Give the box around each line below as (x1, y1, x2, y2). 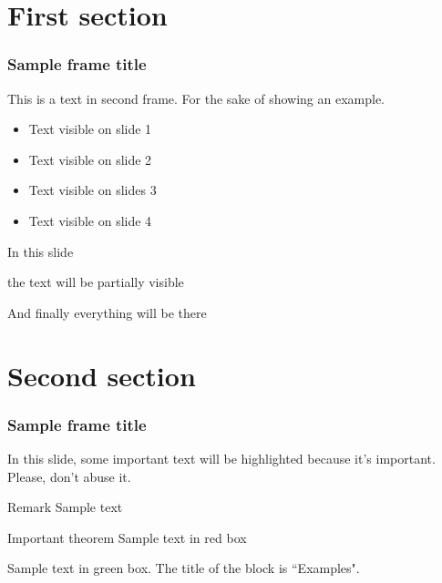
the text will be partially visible (7, 272, 184, 291)
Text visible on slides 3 (28, 180, 157, 199)
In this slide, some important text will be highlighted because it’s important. (7, 448, 436, 467)
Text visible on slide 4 (28, 210, 152, 230)
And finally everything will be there (7, 302, 207, 322)
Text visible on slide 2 (28, 149, 152, 169)
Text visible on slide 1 (28, 119, 152, 138)
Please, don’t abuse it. (7, 466, 131, 486)
